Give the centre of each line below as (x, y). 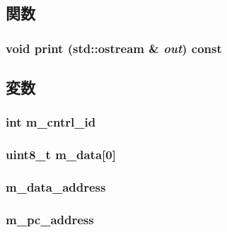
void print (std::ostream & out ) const (114, 48)
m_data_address (56, 187)
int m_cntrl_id (51, 122)
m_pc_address (50, 219)
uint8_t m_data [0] (61, 155)
